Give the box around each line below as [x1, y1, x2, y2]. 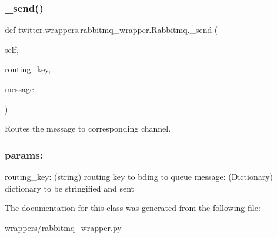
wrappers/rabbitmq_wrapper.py [5, 221, 122, 233]
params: [5, 147, 43, 162]
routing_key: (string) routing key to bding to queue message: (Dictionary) [5, 170, 273, 182]
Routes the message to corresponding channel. [5, 122, 171, 135]
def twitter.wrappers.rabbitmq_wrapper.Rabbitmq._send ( [5, 24, 218, 36]
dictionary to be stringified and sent [5, 182, 134, 194]
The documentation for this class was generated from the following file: [5, 202, 261, 214]
